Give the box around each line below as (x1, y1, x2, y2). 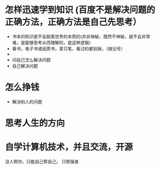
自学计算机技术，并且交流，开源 (5, 142, 133, 153)
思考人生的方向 (5, 118, 65, 129)
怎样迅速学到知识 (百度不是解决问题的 (5, 4, 156, 16)
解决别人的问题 (12, 99, 42, 104)
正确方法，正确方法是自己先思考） (5, 17, 142, 28)
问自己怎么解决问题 (12, 57, 51, 63)
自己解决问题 (12, 63, 38, 68)
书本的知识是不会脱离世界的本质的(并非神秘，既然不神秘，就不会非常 (12, 34, 150, 39)
